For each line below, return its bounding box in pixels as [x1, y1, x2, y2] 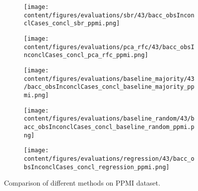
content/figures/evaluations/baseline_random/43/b [24, 115, 195, 123]
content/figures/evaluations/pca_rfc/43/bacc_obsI [24, 43, 195, 51]
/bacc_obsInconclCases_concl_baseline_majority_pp [24, 83, 195, 91]
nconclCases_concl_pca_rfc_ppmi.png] [24, 52, 148, 59]
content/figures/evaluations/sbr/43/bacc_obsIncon [24, 11, 195, 19]
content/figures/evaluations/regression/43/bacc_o [24, 155, 195, 162]
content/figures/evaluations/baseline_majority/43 [24, 75, 195, 82]
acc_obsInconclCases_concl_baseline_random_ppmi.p [24, 123, 195, 130]
